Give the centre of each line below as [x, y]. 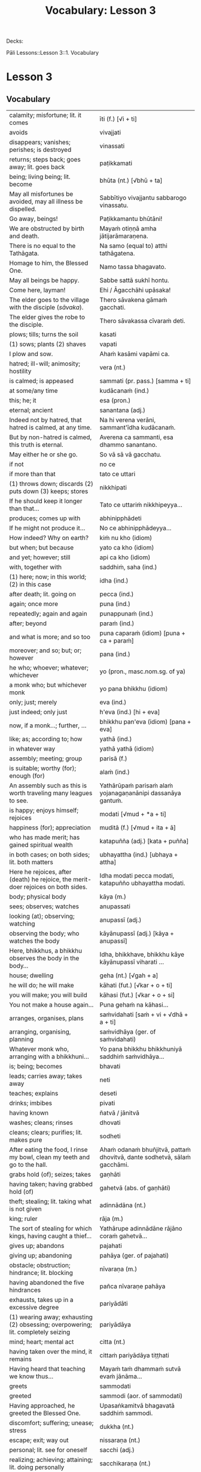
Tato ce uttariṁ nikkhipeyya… [141, 505]
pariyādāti [114, 1304]
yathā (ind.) [116, 739]
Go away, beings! [33, 219]
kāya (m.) [113, 897]
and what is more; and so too [50, 637]
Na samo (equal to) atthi [133, 246]
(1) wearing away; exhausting [51, 1317]
